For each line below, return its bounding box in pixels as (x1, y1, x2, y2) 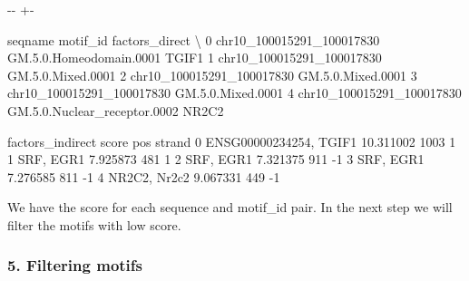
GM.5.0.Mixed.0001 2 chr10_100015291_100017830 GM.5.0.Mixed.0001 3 (7, 65, 417, 84)
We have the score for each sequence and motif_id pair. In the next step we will (7, 198, 453, 217)
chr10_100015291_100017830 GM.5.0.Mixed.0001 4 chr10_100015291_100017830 (7, 83, 462, 102)
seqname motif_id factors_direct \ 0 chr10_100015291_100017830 (7, 30, 380, 49)
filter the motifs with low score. (7, 215, 181, 234)
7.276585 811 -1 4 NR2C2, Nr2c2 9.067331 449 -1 (7, 167, 280, 186)
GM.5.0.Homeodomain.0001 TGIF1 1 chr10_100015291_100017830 (7, 48, 382, 67)
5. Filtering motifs (7, 254, 142, 276)
